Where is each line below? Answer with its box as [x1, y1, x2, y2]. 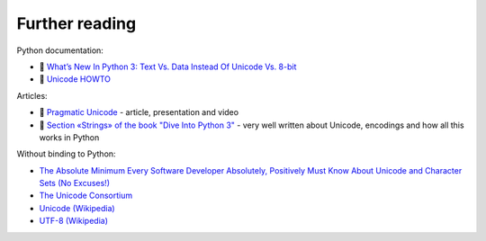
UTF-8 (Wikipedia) [39, 216, 108, 227]
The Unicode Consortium [39, 190, 133, 201]
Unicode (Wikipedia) [39, 202, 116, 213]
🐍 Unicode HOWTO [39, 74, 112, 85]
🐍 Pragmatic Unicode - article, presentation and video [39, 107, 238, 118]
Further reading [16, 13, 137, 33]
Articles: [16, 90, 49, 101]
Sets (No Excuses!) [39, 178, 110, 189]
